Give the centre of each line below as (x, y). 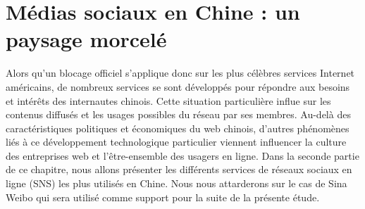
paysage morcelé (86, 39)
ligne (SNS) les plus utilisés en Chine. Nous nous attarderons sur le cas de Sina (177, 183)
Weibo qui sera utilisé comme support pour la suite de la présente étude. (163, 197)
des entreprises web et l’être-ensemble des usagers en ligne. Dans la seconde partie (182, 155)
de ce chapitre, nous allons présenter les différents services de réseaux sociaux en (179, 169)
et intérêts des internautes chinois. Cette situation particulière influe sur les (168, 100)
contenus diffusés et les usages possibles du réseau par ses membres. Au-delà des (178, 114)
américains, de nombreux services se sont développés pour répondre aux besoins (178, 86)
